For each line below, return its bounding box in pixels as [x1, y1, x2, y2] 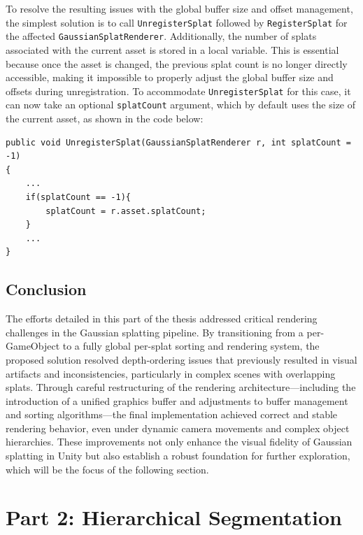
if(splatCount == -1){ [25, 192, 131, 202]
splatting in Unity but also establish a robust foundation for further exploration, [6, 448, 350, 463]
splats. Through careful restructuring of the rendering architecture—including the [6, 380, 356, 394]
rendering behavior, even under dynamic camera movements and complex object [6, 420, 350, 435]
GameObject [6, 338, 60, 353]
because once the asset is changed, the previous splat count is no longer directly [6, 56, 348, 71]
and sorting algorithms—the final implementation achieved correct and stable [6, 407, 338, 422]
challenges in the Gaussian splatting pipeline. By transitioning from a [6, 324, 304, 339]
